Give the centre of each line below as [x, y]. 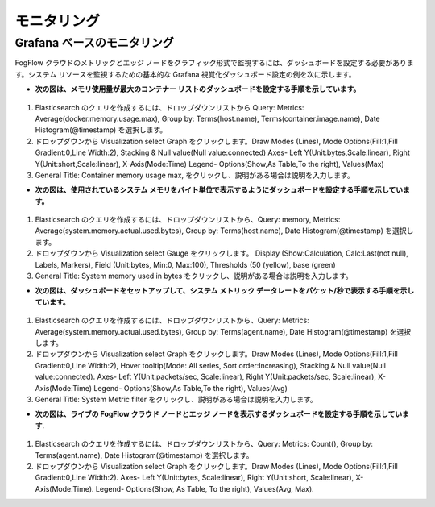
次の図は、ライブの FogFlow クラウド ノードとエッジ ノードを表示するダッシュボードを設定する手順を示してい [219, 414]
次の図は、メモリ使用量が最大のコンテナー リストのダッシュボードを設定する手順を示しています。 [198, 89]
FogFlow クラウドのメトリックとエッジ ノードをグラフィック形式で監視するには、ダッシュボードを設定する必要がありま [214, 63]
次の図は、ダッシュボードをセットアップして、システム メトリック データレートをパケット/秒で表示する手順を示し [225, 291]
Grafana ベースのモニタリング [95, 43]
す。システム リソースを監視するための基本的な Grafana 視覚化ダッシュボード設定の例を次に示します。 [185, 74]
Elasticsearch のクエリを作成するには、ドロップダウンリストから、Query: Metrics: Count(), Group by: [204, 444]
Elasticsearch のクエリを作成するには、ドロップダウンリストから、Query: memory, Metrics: [188, 220]
